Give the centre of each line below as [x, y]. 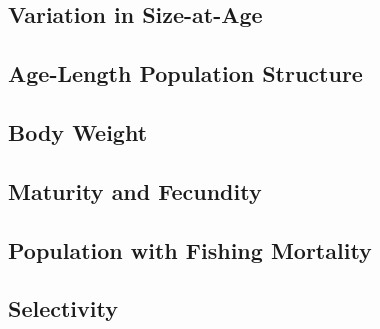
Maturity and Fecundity [135, 190]
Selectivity [63, 308]
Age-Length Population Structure [185, 73]
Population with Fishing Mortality [190, 249]
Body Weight [78, 131]
